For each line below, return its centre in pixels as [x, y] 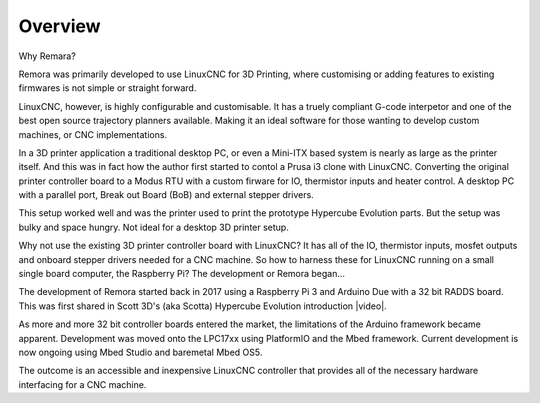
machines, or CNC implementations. [93, 134]
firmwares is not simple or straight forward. [107, 88]
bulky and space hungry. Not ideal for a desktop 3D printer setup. [153, 227]
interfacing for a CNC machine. [82, 384]
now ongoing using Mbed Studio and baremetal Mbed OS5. [140, 352]
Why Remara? [47, 56]
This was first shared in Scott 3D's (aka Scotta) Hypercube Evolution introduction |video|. [202, 306]
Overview [59, 26]
